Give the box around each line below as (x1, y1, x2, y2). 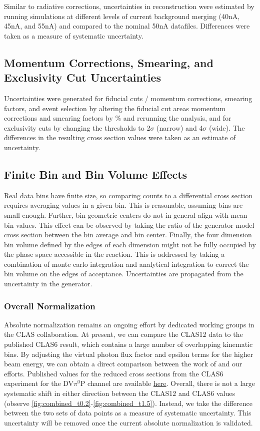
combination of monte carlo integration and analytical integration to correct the (4, 258, 249, 269)
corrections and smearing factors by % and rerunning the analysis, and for (4, 113, 231, 123)
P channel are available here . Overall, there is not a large (80, 378, 255, 388)
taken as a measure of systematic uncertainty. (4, 30, 143, 41)
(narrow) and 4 (156, 122, 203, 133)
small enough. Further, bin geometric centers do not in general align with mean (4, 209, 247, 220)
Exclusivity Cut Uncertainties (4, 70, 161, 85)
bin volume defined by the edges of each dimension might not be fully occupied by (4, 239, 256, 249)
